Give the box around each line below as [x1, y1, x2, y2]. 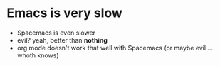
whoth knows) [16, 51, 59, 60]
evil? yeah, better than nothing [16, 35, 108, 44]
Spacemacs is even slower [16, 28, 96, 37]
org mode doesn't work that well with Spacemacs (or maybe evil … [16, 43, 214, 52]
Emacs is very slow [6, 5, 122, 21]
